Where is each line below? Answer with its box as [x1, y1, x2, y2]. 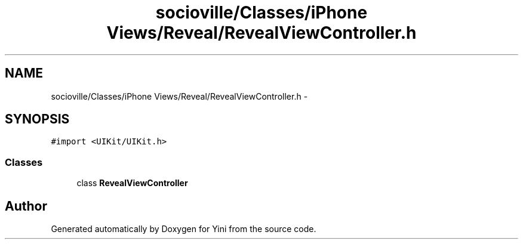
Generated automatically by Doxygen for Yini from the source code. [51, 224, 316, 234]
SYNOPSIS [5, 112, 70, 127]
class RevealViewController [76, 178, 188, 189]
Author [5, 198, 47, 214]
